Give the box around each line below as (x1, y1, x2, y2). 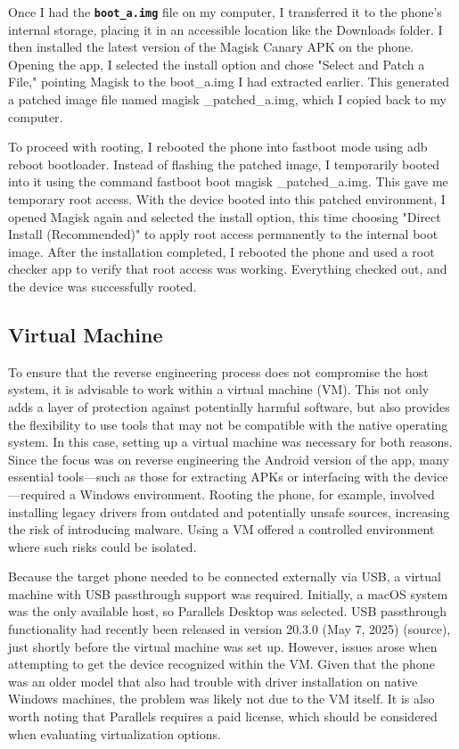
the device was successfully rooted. (8, 276, 197, 295)
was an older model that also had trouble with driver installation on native (8, 671, 418, 690)
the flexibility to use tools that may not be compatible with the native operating (8, 415, 448, 433)
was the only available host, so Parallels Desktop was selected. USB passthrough (8, 602, 447, 621)
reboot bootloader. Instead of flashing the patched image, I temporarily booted (8, 154, 440, 173)
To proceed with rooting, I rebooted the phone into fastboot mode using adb (8, 137, 428, 156)
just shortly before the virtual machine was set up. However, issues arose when (8, 637, 438, 655)
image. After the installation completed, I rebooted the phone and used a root (8, 242, 435, 260)
